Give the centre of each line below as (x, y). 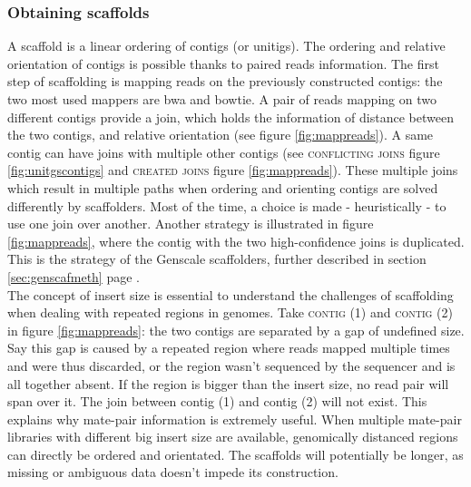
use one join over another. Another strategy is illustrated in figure (191, 224)
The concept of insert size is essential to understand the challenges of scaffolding (231, 294)
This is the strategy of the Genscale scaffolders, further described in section (217, 259)
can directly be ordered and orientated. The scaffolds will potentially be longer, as (235, 454)
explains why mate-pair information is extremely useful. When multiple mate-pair (235, 419)
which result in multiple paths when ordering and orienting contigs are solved (223, 187)
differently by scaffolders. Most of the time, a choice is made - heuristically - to (227, 205)
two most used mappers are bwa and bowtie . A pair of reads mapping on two (222, 99)
